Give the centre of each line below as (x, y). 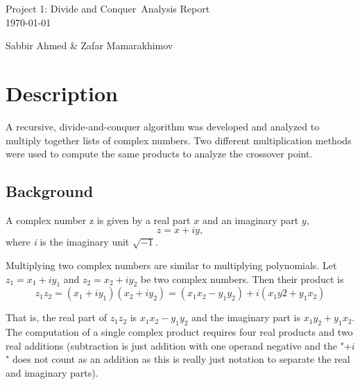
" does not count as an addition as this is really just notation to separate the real (178, 359)
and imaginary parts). (52, 373)
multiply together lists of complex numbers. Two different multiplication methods (179, 140)
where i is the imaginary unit (68, 242)
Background (50, 191)
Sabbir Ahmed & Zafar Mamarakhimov (89, 45)
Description (62, 93)
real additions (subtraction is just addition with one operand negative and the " (175, 345)
